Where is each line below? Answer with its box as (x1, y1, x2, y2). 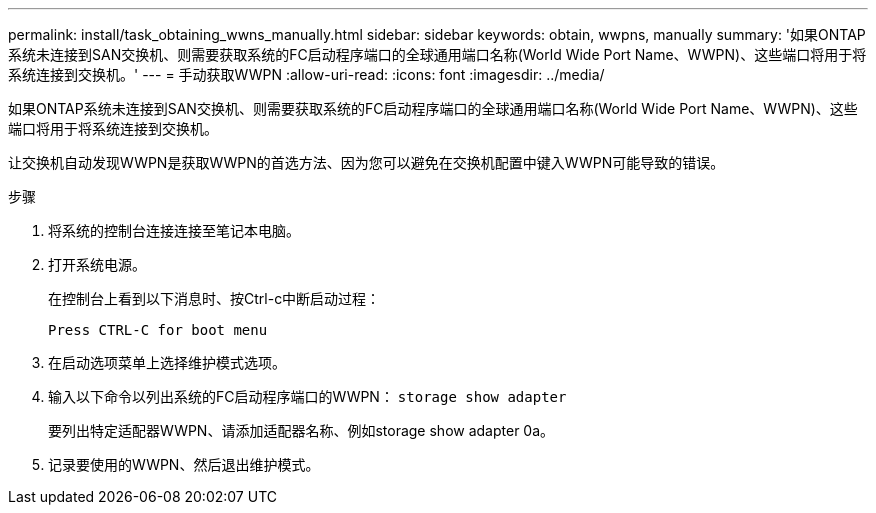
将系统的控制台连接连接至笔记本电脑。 (48, 222, 300, 239)
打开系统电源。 (48, 256, 146, 273)
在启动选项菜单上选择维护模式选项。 (48, 354, 286, 371)
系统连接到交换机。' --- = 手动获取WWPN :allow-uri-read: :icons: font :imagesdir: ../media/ (8, 66, 605, 83)
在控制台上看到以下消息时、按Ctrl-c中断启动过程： (48, 290, 381, 307)
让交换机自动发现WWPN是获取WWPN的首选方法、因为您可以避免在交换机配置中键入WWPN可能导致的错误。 (8, 154, 725, 171)
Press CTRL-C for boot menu (48, 322, 268, 338)
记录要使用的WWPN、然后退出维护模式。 (48, 456, 320, 473)
